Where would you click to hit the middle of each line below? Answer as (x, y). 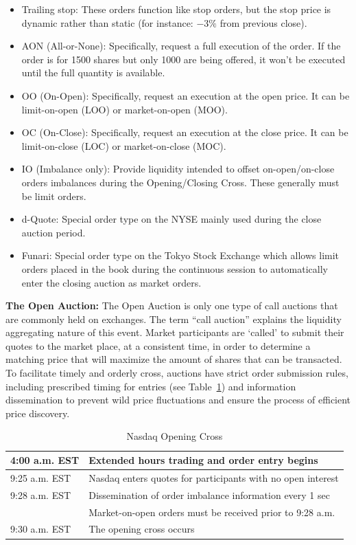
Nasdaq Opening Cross (175, 436)
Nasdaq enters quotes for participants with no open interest (214, 477)
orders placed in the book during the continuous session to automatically (175, 268)
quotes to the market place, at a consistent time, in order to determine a (158, 345)
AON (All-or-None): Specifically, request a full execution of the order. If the (181, 46)
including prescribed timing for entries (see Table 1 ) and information (151, 386)
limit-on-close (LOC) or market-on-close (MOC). (124, 145)
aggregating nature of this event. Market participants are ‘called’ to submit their (175, 332)
